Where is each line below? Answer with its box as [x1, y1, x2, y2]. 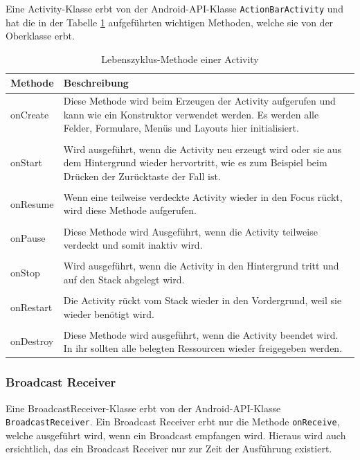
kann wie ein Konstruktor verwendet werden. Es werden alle [63, 107, 319, 121]
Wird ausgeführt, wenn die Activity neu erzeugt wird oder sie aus [63, 141, 342, 156]
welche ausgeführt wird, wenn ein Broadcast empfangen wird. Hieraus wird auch [6, 427, 346, 442]
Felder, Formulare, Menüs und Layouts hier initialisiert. [63, 121, 299, 135]
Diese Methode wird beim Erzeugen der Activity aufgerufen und [63, 94, 336, 108]
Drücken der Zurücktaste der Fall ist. [63, 168, 221, 183]
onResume [10, 196, 54, 211]
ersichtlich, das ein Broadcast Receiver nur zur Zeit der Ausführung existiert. [6, 441, 332, 456]
